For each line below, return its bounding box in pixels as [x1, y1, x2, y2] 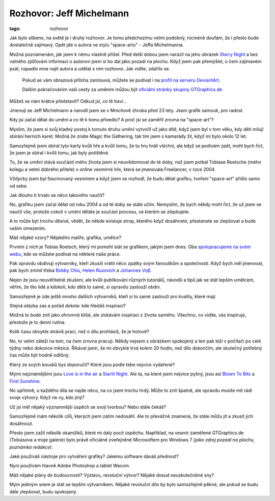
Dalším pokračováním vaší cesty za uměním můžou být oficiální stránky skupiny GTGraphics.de [22, 87, 223, 93]
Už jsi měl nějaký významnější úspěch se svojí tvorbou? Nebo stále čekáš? [9, 404, 167, 410]
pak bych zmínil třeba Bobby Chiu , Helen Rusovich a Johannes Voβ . [9, 268, 152, 274]
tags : [9, 25, 21, 32]
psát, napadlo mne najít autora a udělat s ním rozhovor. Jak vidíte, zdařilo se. [9, 65, 171, 71]
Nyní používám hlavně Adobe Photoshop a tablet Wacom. [9, 463, 130, 469]
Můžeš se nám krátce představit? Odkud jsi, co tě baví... [9, 98, 127, 104]
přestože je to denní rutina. [9, 319, 66, 325]
